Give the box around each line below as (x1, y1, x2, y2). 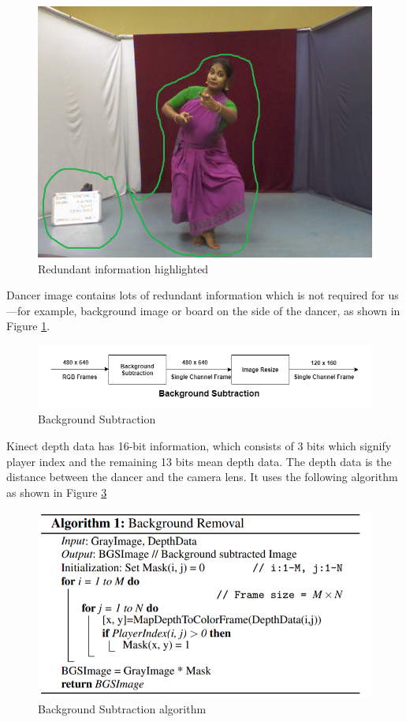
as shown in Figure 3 (6, 483, 107, 500)
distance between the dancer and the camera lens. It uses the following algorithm (6, 468, 398, 485)
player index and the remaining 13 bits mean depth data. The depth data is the (6, 453, 392, 469)
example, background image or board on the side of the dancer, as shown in (34, 302, 400, 318)
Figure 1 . (6, 318, 50, 334)
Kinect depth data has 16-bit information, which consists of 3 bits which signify (6, 437, 392, 453)
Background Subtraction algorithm (38, 700, 207, 716)
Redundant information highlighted (38, 260, 209, 276)
